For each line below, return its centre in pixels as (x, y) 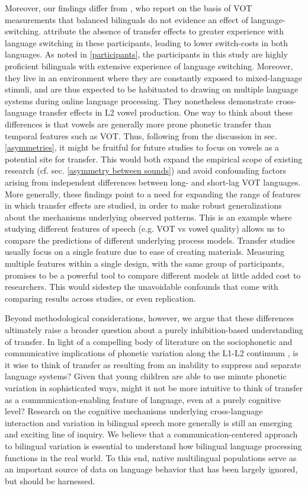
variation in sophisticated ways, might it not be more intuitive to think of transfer (154, 388)
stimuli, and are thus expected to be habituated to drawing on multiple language (152, 89)
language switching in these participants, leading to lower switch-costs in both (147, 42)
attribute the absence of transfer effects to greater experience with (164, 31)
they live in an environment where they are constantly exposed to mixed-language (153, 77)
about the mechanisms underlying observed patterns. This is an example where (148, 217)
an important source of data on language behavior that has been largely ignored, (151, 469)
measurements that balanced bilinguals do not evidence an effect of (126, 19)
